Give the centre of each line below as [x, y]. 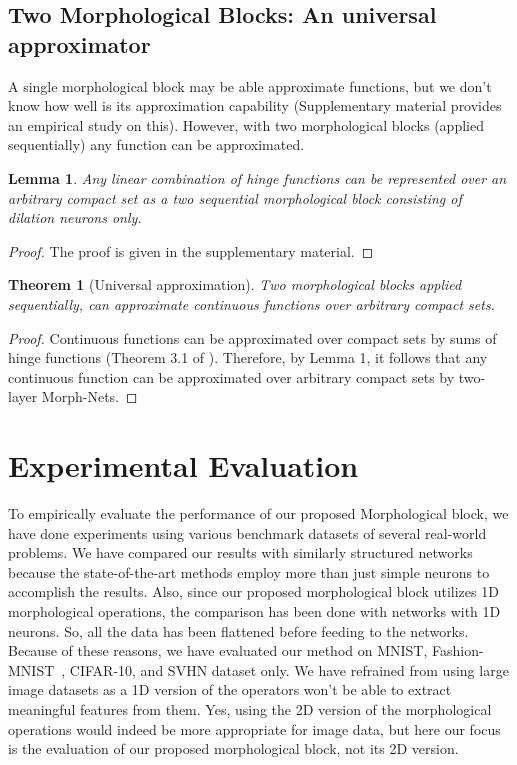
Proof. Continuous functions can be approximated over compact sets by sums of [252, 337]
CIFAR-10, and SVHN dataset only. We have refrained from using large [289, 669]
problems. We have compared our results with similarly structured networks [240, 552]
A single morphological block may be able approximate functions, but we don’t [250, 85]
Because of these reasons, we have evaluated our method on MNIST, [218, 650]
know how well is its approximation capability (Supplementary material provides [255, 105]
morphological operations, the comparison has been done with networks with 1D [254, 611]
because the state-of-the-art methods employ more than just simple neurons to [249, 571]
